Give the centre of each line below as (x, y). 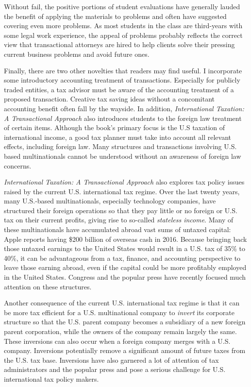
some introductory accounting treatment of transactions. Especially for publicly (122, 80)
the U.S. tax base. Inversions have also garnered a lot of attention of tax (111, 360)
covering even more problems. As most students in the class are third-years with (123, 25)
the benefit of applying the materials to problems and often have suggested (115, 16)
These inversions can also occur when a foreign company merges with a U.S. (117, 341)
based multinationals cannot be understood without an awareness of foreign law (123, 156)
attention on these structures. (48, 286)
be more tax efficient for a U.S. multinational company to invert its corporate (119, 312)
